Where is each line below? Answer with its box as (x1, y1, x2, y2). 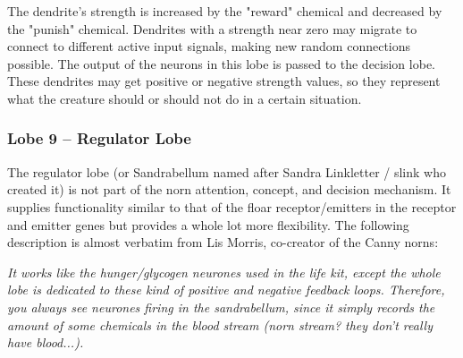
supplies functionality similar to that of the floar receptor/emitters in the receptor (7, 197, 457, 216)
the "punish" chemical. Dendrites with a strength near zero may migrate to (7, 19, 417, 38)
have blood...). (7, 333, 84, 352)
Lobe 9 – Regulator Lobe (7, 127, 191, 149)
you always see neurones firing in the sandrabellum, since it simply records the (7, 297, 435, 316)
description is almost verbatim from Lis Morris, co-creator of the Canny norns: (7, 233, 439, 251)
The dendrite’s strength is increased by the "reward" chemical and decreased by (7, 2, 442, 20)
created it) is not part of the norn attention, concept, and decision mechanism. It (7, 180, 451, 199)
